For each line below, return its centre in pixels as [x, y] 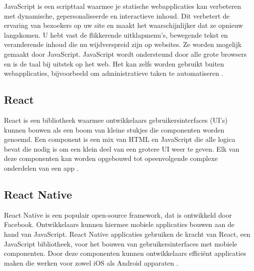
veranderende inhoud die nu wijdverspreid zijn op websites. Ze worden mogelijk [123, 44]
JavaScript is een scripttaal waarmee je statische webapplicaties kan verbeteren [123, 6]
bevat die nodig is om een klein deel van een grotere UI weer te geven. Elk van [122, 148]
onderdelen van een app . [41, 168]
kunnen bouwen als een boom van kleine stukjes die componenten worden [114, 129]
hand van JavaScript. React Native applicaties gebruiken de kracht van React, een [127, 234]
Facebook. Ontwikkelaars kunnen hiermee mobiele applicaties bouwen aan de [119, 224]
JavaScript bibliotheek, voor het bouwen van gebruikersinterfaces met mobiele [121, 243]
